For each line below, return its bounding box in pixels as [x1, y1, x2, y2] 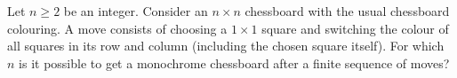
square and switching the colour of [261, 19, 449, 37]
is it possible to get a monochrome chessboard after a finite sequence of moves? [19, 53, 450, 72]
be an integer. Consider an [63, 2, 208, 19]
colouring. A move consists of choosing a [7, 19, 228, 37]
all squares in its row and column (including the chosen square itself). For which [7, 36, 445, 55]
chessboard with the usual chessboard [245, 2, 450, 19]
